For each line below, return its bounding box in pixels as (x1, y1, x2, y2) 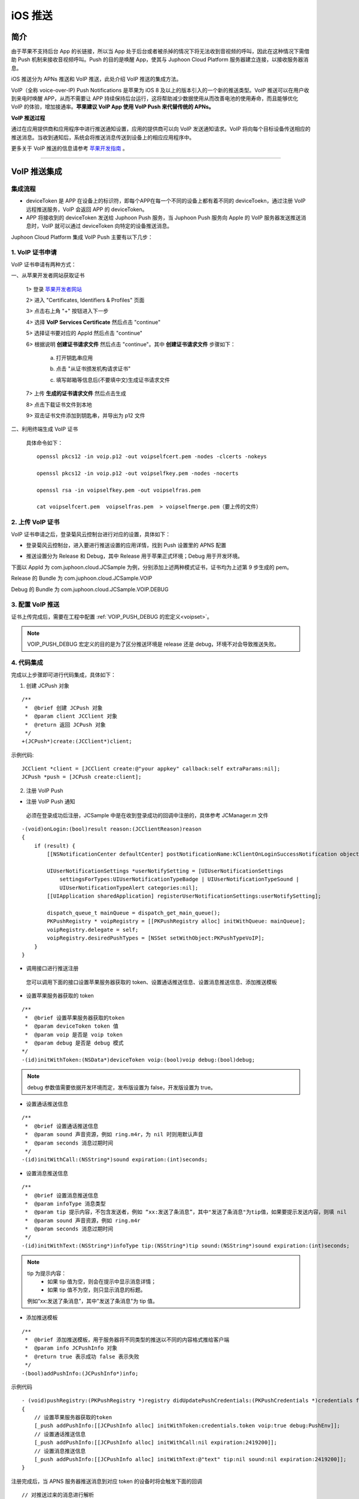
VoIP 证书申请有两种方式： (11, 261, 77, 268)
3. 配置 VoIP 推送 (11, 600, 60, 609)
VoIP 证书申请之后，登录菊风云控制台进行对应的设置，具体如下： (11, 531, 171, 538)
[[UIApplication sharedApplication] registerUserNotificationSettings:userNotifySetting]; (47, 893, 321, 899)
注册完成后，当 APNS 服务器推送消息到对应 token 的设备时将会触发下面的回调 (11, 1477, 203, 1485)
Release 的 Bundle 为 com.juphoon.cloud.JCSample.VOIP (11, 574, 153, 582)
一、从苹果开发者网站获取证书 (11, 272, 85, 279)
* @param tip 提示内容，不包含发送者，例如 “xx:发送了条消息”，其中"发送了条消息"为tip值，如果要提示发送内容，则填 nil (25, 1209, 347, 1215)
